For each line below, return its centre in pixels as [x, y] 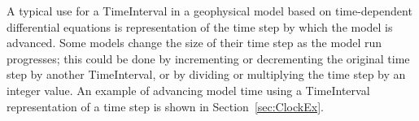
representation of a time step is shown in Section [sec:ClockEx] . [165, 106]
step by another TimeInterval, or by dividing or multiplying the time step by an [206, 74]
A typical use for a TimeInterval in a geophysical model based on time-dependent [209, 11]
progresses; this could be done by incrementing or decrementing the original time [208, 58]
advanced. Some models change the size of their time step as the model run [194, 43]
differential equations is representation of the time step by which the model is [200, 26]
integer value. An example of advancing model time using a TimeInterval [188, 90]
